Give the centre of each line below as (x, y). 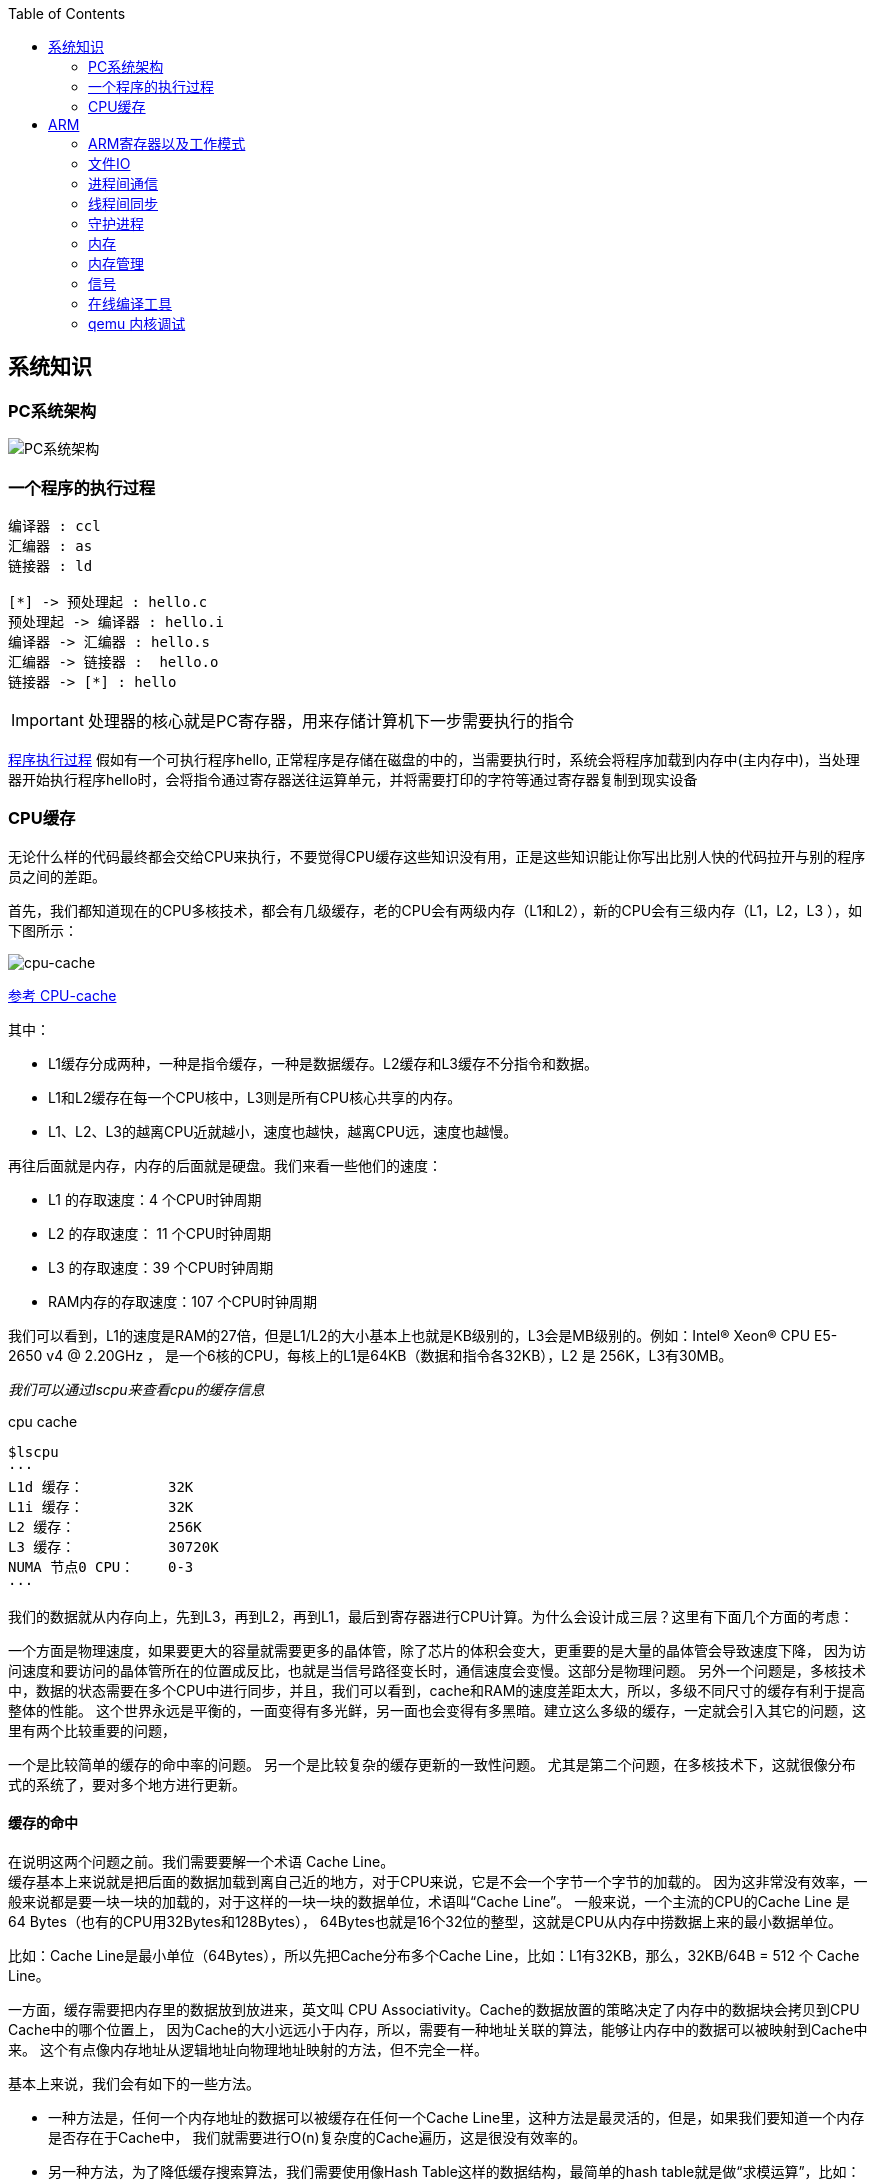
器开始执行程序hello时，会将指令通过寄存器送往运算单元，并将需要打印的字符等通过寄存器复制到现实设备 (353, 779)
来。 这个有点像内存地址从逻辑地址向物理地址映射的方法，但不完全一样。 (248, 2049)
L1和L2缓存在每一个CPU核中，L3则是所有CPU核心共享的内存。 (255, 1097)
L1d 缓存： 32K (101, 1486)
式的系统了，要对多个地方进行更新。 (127, 1784)
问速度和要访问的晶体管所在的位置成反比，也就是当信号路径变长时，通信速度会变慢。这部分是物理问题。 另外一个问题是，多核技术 (437, 1670)
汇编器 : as (50, 545)
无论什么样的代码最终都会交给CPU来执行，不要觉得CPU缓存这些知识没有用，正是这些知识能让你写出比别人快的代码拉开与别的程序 (437, 856)
